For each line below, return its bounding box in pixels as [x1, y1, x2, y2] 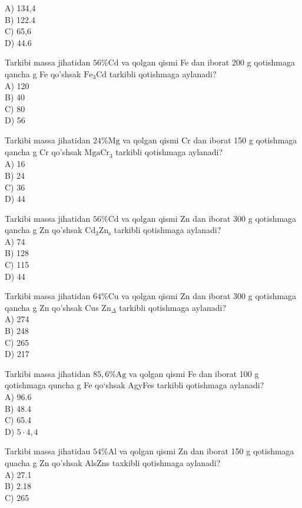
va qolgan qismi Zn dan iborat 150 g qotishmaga [119, 445, 294, 457]
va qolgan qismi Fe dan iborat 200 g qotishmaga [121, 56, 295, 68]
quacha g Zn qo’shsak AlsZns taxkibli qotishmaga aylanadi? [5, 456, 221, 468]
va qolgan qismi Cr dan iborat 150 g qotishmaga [122, 133, 297, 146]
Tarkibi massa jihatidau [5, 445, 91, 457]
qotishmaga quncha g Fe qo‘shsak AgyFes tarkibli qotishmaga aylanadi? [5, 379, 264, 391]
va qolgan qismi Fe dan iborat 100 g [129, 367, 259, 379]
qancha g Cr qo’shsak [5, 145, 82, 158]
